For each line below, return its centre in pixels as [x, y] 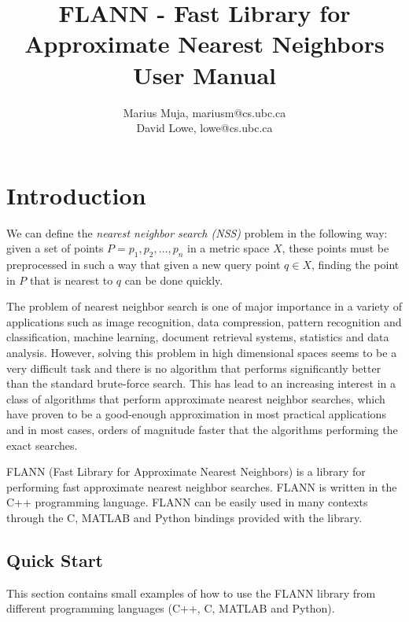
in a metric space [228, 248]
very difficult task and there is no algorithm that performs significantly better [194, 368]
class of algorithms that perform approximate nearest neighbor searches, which [196, 398]
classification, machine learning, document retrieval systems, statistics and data [198, 337]
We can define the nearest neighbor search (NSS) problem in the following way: [197, 232]
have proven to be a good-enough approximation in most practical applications [196, 414]
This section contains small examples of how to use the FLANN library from [191, 593]
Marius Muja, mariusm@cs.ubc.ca [204, 112]
